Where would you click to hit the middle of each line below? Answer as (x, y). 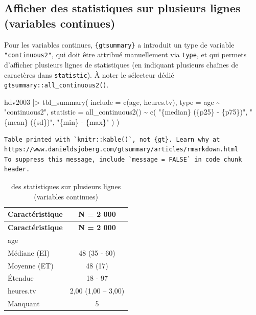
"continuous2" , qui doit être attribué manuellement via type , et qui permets (125, 54)
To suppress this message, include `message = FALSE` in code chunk (123, 159)
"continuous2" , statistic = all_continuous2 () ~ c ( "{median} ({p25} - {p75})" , (126, 112)
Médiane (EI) (29, 252)
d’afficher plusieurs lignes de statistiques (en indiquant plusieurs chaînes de (121, 64)
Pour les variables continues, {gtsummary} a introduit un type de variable (119, 44)
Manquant (24, 303)
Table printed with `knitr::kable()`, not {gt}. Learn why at (112, 139)
